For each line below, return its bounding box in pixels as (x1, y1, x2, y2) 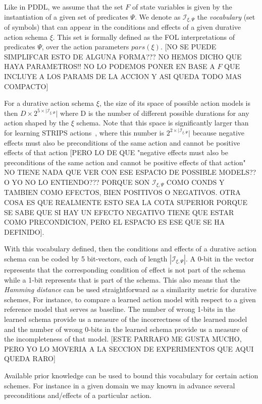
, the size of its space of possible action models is (99, 98, 251, 108)
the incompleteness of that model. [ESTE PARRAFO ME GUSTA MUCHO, (4, 333, 242, 344)
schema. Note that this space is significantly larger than (76, 117, 249, 128)
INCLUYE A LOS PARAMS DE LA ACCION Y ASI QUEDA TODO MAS (4, 71, 241, 82)
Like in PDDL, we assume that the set (4, 2, 123, 12)
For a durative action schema (4, 98, 94, 108)
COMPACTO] (4, 81, 48, 91)
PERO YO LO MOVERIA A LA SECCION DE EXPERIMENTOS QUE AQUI (4, 343, 254, 354)
